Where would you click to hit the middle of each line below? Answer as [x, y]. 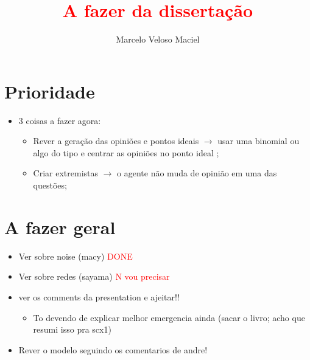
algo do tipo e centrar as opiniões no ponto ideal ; [126, 152]
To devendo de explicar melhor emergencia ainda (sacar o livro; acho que [169, 317]
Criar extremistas [66, 173]
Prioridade [50, 91]
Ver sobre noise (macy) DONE [76, 256]
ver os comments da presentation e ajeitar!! [99, 296]
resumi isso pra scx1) [72, 329]
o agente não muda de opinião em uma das [197, 173]
